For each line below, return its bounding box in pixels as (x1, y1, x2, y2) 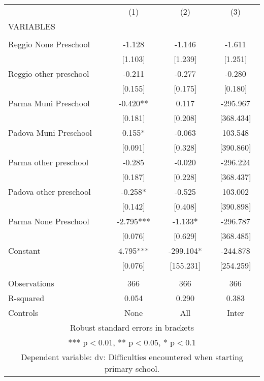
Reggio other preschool (8, 68, 89, 79)
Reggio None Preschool (8, 38, 90, 50)
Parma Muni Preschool (8, 97, 90, 109)
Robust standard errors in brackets (70, 321, 194, 333)
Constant (8, 245, 41, 256)
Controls (8, 307, 39, 318)
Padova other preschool (8, 186, 91, 197)
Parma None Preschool (8, 215, 89, 227)
